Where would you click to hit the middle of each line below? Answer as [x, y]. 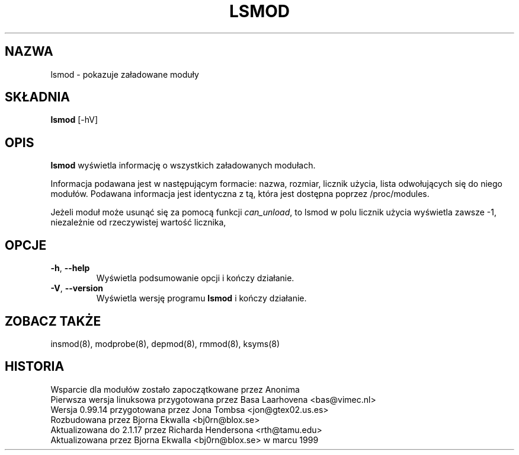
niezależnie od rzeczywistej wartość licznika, [138, 222]
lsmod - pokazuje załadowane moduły [125, 74]
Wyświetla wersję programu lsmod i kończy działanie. [201, 298]
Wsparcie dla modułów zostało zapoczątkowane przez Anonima [175, 389]
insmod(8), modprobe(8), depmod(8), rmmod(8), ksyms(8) [165, 343]
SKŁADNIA [37, 97]
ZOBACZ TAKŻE [53, 321]
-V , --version [77, 288]
